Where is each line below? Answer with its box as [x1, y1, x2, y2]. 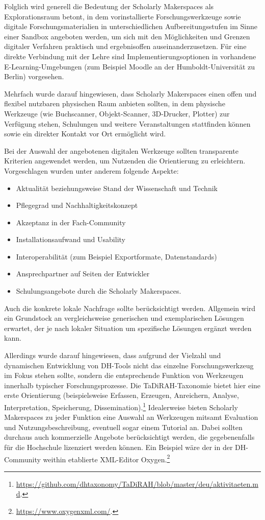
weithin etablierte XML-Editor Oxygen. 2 [43, 452, 170, 464]
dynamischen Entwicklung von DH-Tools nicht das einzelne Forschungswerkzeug [4, 360, 254, 370]
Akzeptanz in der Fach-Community [16, 217, 126, 227]
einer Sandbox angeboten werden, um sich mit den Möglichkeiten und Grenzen [4, 31, 250, 41]
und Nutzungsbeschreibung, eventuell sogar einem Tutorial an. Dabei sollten [4, 421, 243, 432]
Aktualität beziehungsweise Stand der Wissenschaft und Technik [16, 182, 218, 193]
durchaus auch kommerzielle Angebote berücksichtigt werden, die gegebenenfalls [4, 432, 255, 442]
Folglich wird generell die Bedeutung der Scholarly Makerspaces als [4, 1, 214, 11]
